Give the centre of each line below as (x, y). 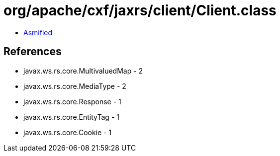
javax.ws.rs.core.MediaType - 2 (75, 86)
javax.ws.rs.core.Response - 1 (72, 101)
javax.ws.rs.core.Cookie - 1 (68, 132)
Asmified (38, 32)
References (33, 52)
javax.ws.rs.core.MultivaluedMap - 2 (83, 71)
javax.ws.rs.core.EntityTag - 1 (71, 117)
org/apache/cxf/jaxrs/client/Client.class (140, 10)
